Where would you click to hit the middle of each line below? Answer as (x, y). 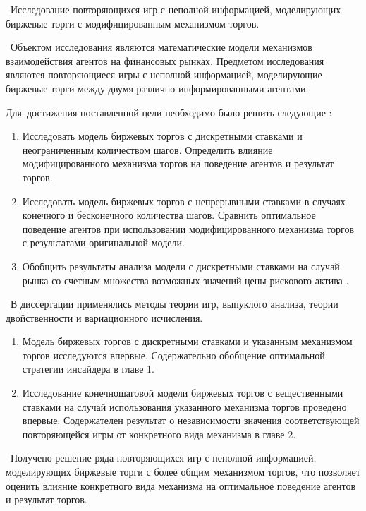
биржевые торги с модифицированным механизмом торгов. (133, 23)
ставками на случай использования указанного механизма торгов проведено (184, 406)
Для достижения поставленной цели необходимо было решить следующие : (169, 112)
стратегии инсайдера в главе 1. (88, 369)
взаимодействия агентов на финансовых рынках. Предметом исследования (165, 60)
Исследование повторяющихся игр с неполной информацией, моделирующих (176, 9)
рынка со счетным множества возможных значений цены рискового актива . (185, 280)
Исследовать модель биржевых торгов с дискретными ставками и (162, 136)
